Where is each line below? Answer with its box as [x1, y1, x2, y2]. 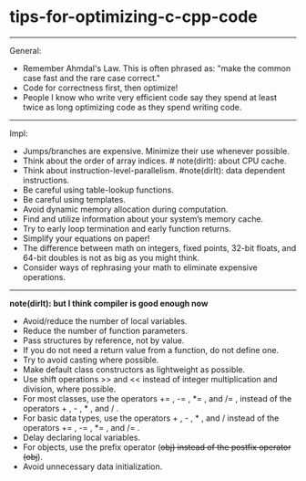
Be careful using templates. [22, 193, 126, 204]
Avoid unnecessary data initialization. [22, 461, 163, 472]
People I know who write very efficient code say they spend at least [22, 91, 278, 102]
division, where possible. [22, 383, 117, 394]
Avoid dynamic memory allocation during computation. [22, 204, 229, 214]
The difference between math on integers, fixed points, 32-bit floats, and [22, 242, 297, 253]
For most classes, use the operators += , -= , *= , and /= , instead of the [22, 392, 292, 403]
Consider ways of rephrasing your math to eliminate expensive [22, 262, 258, 273]
